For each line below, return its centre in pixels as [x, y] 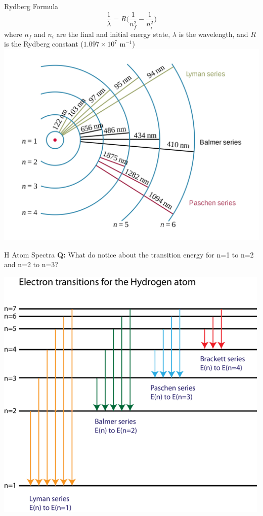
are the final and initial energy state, [113, 34]
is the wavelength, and [213, 34]
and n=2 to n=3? [31, 264]
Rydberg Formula [31, 6]
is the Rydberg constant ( [44, 44]
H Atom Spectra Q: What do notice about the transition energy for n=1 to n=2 [129, 254]
